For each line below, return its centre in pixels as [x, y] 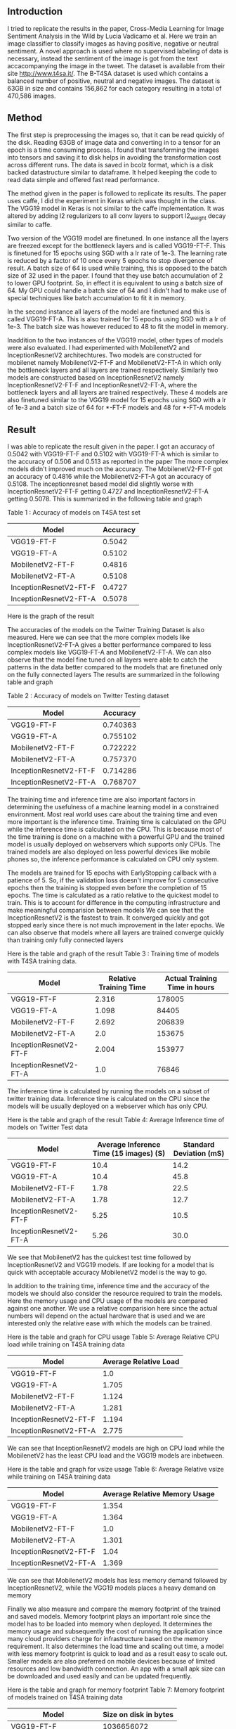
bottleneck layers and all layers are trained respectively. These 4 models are [118, 392]
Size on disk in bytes [138, 1715]
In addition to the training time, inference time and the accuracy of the [109, 1286]
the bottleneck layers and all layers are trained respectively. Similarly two [113, 370]
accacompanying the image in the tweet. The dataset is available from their [116, 65]
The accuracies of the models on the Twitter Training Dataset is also [106, 630]
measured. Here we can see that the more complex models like [99, 637]
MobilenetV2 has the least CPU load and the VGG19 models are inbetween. [116, 1455]
